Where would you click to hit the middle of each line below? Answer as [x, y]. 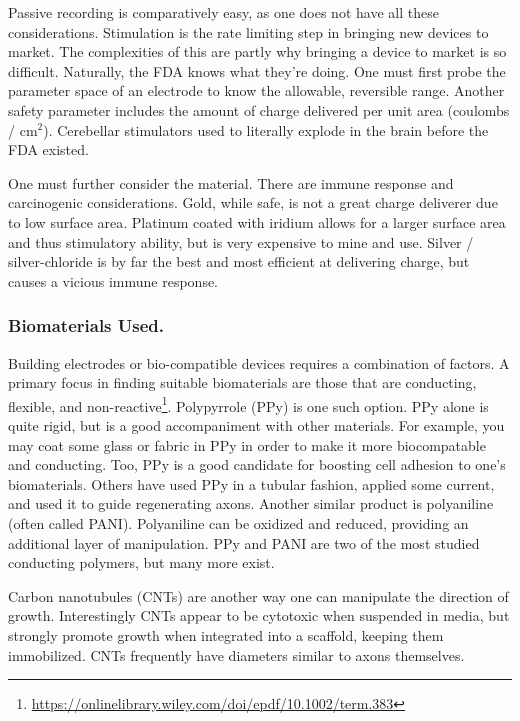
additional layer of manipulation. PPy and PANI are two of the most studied [244, 542]
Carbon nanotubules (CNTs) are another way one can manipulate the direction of [258, 595]
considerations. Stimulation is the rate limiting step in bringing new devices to [248, 31]
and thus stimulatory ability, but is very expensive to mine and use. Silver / [241, 241]
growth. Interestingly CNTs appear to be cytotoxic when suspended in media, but [259, 615]
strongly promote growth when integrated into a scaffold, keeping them [226, 634]
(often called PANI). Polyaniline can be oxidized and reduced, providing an [238, 522]
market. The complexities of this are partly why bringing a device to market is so [257, 51]
